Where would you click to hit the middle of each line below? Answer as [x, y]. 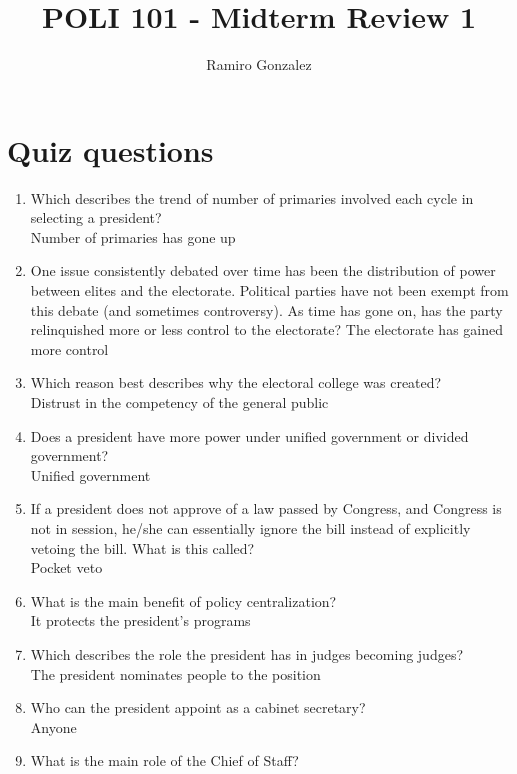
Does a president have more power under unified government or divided [249, 435]
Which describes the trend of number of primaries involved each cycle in [252, 197]
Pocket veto [66, 567]
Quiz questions [110, 149]
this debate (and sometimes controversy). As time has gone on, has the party [266, 309]
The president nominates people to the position [175, 673]
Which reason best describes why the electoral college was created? [236, 382]
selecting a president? [96, 217]
